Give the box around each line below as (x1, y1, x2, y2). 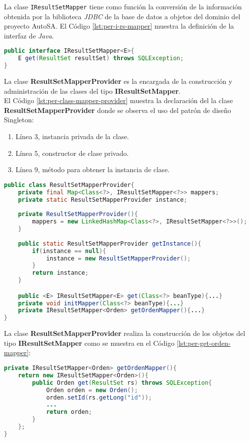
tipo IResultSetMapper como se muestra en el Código (4, 337, 175, 348)
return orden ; (46, 408, 92, 416)
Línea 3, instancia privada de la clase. (15, 131, 129, 142)
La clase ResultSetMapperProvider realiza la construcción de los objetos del (4, 328, 246, 338)
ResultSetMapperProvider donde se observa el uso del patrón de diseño (4, 105, 231, 115)
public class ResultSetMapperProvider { (4, 181, 134, 188)
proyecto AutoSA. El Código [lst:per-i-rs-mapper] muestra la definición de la (4, 21, 234, 31)
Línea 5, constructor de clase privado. (15, 147, 129, 158)
